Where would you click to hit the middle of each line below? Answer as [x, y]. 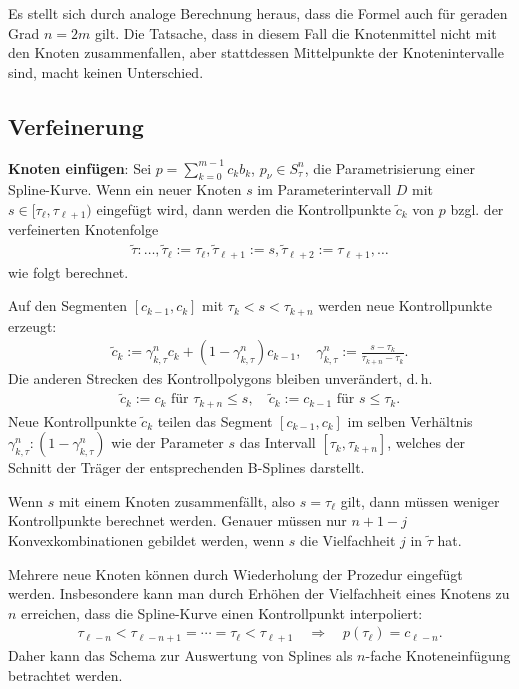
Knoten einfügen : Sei [80, 167]
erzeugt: [32, 325]
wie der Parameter [167, 442]
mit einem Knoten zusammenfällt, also [177, 500]
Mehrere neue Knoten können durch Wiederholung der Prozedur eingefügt [235, 573]
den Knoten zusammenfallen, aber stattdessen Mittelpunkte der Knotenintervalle [256, 52]
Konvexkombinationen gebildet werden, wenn [146, 540]
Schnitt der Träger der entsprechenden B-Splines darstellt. [186, 467]
